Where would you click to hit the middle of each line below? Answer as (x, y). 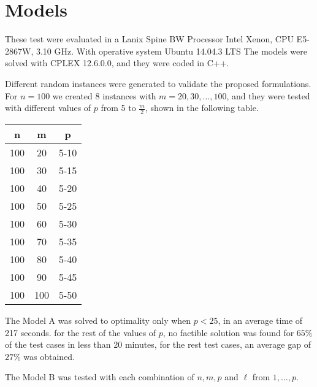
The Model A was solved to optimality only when (98, 320)
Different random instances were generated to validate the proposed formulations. (158, 83)
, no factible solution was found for (228, 332)
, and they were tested (268, 95)
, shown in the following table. (202, 108)
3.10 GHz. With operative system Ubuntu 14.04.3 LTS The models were (171, 51)
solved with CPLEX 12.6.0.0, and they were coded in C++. (117, 63)
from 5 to (118, 108)
